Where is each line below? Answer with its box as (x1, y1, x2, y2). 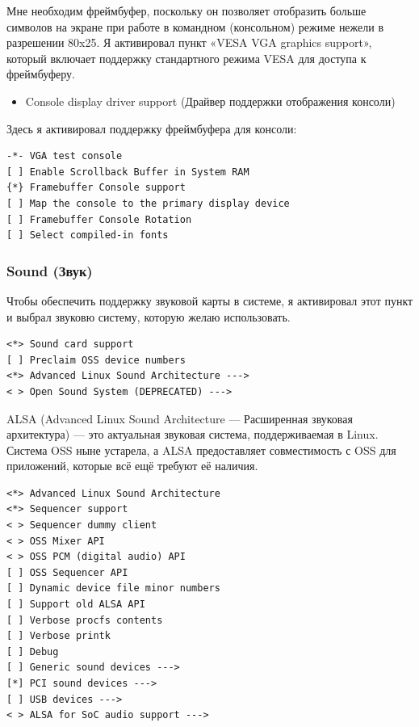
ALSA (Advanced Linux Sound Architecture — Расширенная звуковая (6, 410, 353, 427)
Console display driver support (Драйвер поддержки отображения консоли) (25, 92, 396, 109)
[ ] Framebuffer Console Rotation (6, 213, 192, 225)
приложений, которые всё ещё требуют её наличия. (6, 457, 258, 474)
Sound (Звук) (6, 260, 93, 280)
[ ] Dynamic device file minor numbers (6, 582, 220, 595)
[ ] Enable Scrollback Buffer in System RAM (6, 166, 249, 178)
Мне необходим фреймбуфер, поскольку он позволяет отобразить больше (6, 2, 367, 19)
